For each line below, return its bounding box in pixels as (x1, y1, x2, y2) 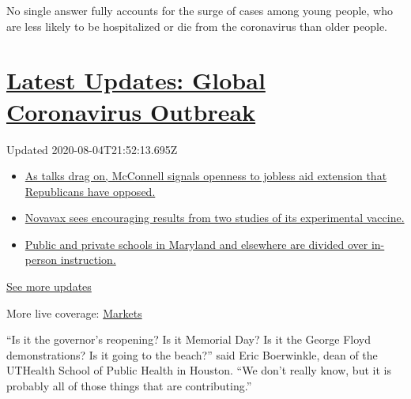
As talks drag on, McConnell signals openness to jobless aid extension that (25, 168, 387, 184)
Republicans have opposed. (25, 183, 156, 199)
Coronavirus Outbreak (6, 95, 256, 127)
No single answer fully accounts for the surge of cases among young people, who (6, 2, 393, 18)
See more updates (6, 278, 92, 295)
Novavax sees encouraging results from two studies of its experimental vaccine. (25, 209, 405, 226)
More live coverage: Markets (6, 304, 142, 321)
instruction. (60, 251, 116, 268)
